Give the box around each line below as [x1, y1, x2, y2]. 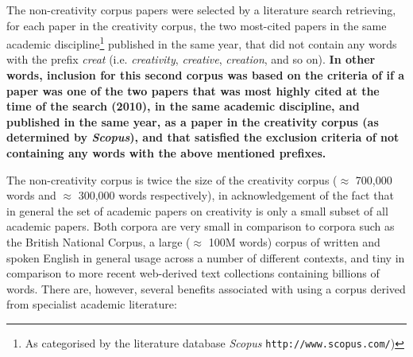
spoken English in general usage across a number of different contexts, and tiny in [6, 249, 405, 266]
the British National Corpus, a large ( [6, 233, 191, 250]
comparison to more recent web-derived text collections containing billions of [6, 265, 380, 281]
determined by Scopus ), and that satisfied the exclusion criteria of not [6, 129, 399, 146]
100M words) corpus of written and [208, 233, 380, 250]
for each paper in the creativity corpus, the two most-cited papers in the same [6, 17, 387, 33]
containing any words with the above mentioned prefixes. [6, 145, 326, 161]
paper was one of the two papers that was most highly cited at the [6, 82, 380, 99]
